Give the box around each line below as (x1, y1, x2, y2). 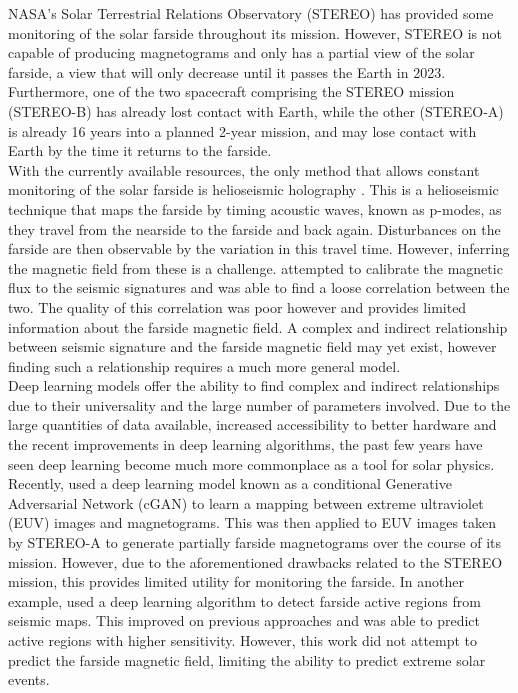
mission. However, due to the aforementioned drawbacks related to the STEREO (8, 551, 503, 572)
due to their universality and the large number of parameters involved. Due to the (8, 394, 511, 415)
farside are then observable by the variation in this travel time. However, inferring (8, 238, 510, 259)
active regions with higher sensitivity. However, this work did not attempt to (8, 630, 478, 650)
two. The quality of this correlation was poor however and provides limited (8, 296, 467, 317)
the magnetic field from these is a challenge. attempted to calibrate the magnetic (8, 257, 503, 278)
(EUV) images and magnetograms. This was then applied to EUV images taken (8, 512, 497, 533)
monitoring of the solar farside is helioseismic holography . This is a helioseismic (8, 179, 499, 200)
